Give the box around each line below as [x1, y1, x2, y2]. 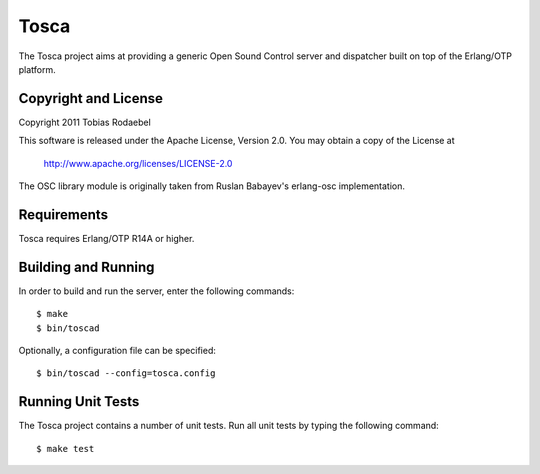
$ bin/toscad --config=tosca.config [36, 368, 216, 379]
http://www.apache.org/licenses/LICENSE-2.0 [43, 157, 233, 169]
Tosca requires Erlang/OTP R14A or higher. [18, 232, 195, 244]
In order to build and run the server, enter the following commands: [18, 285, 295, 297]
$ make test [36, 443, 95, 454]
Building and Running [18, 258, 155, 275]
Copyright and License [18, 90, 164, 107]
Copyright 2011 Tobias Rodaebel [18, 116, 152, 128]
